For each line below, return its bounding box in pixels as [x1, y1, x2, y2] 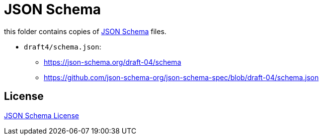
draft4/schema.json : [24, 42, 101, 51]
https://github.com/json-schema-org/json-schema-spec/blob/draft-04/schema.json [44, 73, 319, 82]
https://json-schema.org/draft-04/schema [44, 57, 181, 66]
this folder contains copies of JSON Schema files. [4, 27, 166, 36]
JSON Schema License [4, 111, 79, 120]
